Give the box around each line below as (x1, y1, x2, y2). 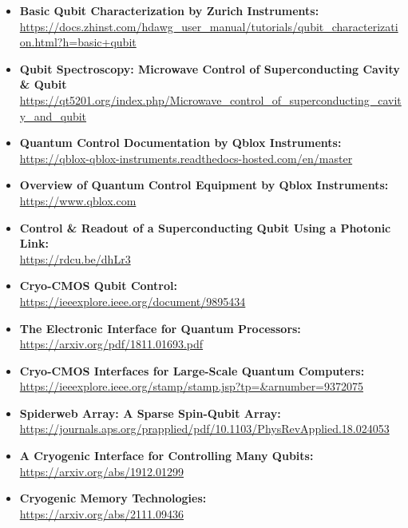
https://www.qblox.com (19, 192, 137, 208)
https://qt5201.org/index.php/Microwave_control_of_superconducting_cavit (19, 91, 402, 108)
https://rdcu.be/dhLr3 (19, 250, 131, 267)
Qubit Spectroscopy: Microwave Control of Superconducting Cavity (19, 60, 400, 77)
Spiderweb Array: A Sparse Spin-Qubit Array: (19, 404, 281, 421)
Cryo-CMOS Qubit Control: (19, 277, 177, 294)
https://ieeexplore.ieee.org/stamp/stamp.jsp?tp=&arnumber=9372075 (19, 378, 364, 395)
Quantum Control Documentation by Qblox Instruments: (19, 134, 342, 151)
